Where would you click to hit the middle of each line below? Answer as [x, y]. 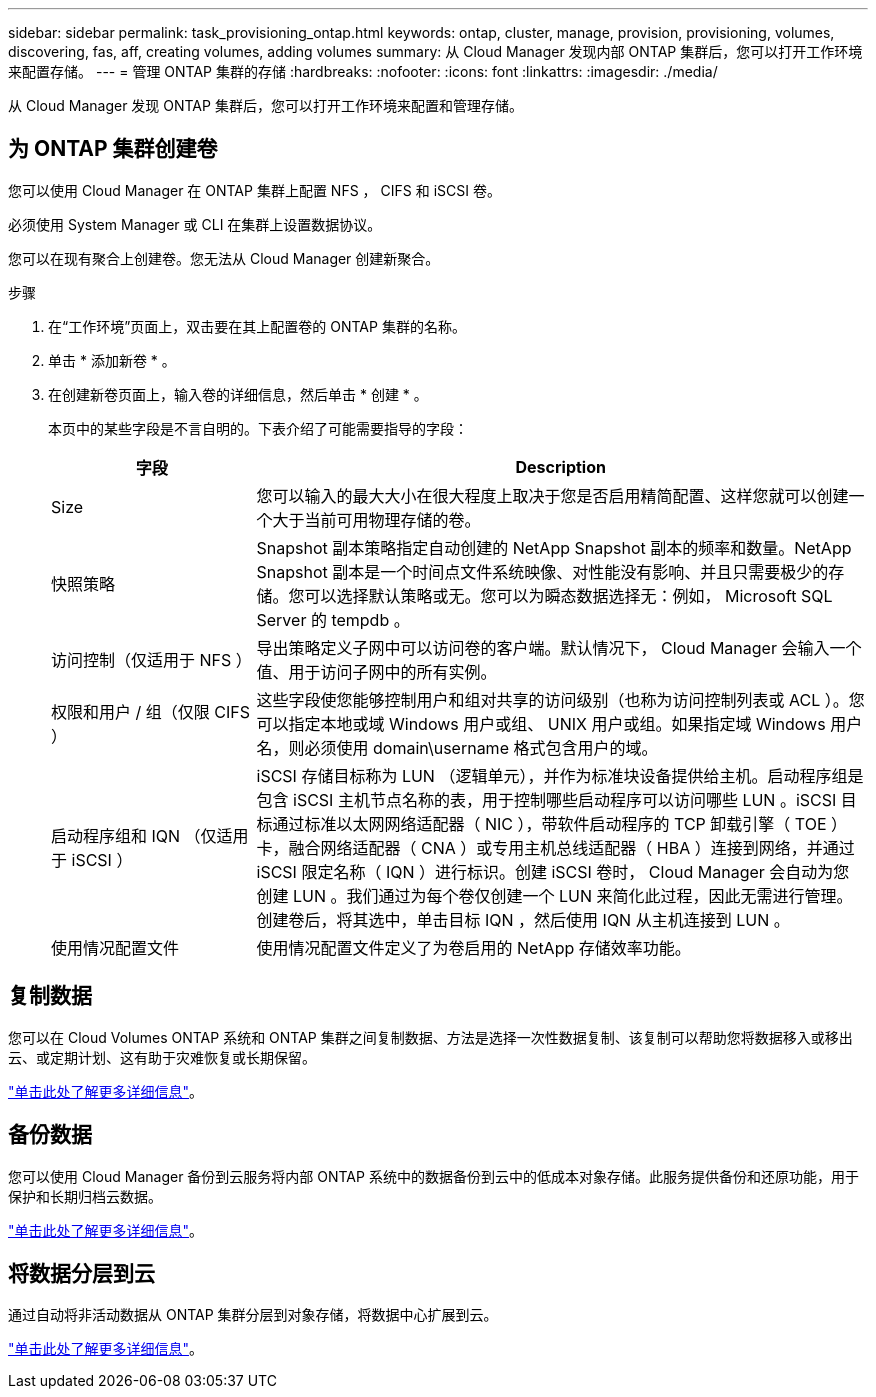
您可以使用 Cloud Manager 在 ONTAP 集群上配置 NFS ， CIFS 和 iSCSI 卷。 [254, 190]
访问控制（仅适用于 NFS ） [151, 659]
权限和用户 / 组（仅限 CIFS [150, 711]
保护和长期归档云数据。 [85, 1196]
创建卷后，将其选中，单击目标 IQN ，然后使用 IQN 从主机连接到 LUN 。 [523, 919]
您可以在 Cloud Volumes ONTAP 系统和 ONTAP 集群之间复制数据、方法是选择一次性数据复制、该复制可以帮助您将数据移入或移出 [430, 1037]
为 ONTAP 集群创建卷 [113, 149]
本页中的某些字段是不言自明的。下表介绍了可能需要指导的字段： [258, 428]
